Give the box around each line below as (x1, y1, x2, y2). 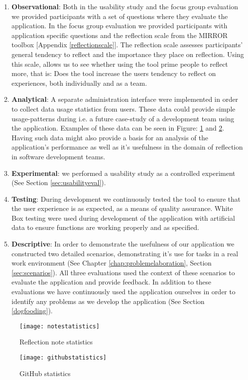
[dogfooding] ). (11, 305, 53, 316)
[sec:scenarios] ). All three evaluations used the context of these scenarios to (11, 267, 235, 277)
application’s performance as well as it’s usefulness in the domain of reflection (11, 142, 243, 152)
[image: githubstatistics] (19, 354, 106, 361)
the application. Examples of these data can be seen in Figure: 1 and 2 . (11, 123, 224, 133)
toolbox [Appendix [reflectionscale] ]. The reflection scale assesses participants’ (11, 39, 243, 50)
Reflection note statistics (19, 337, 93, 347)
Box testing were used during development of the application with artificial (11, 212, 235, 223)
